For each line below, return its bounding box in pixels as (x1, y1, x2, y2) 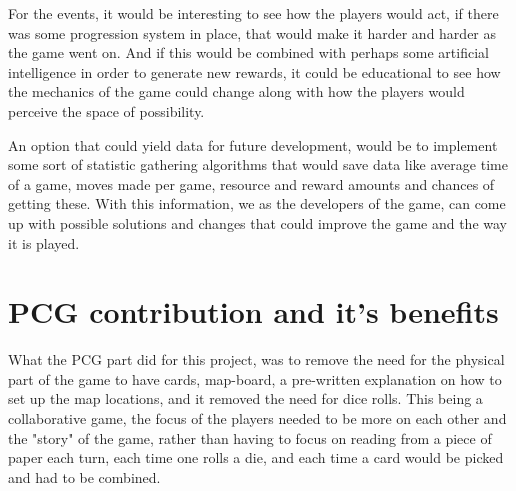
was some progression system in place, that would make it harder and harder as (8, 22, 497, 43)
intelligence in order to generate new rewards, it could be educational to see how (8, 61, 501, 82)
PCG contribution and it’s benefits (8, 291, 499, 332)
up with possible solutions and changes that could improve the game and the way (8, 212, 507, 233)
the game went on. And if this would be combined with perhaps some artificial (8, 42, 489, 63)
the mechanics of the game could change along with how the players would (8, 81, 465, 102)
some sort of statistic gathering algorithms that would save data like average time (8, 154, 508, 175)
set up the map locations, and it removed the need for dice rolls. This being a (8, 388, 483, 409)
